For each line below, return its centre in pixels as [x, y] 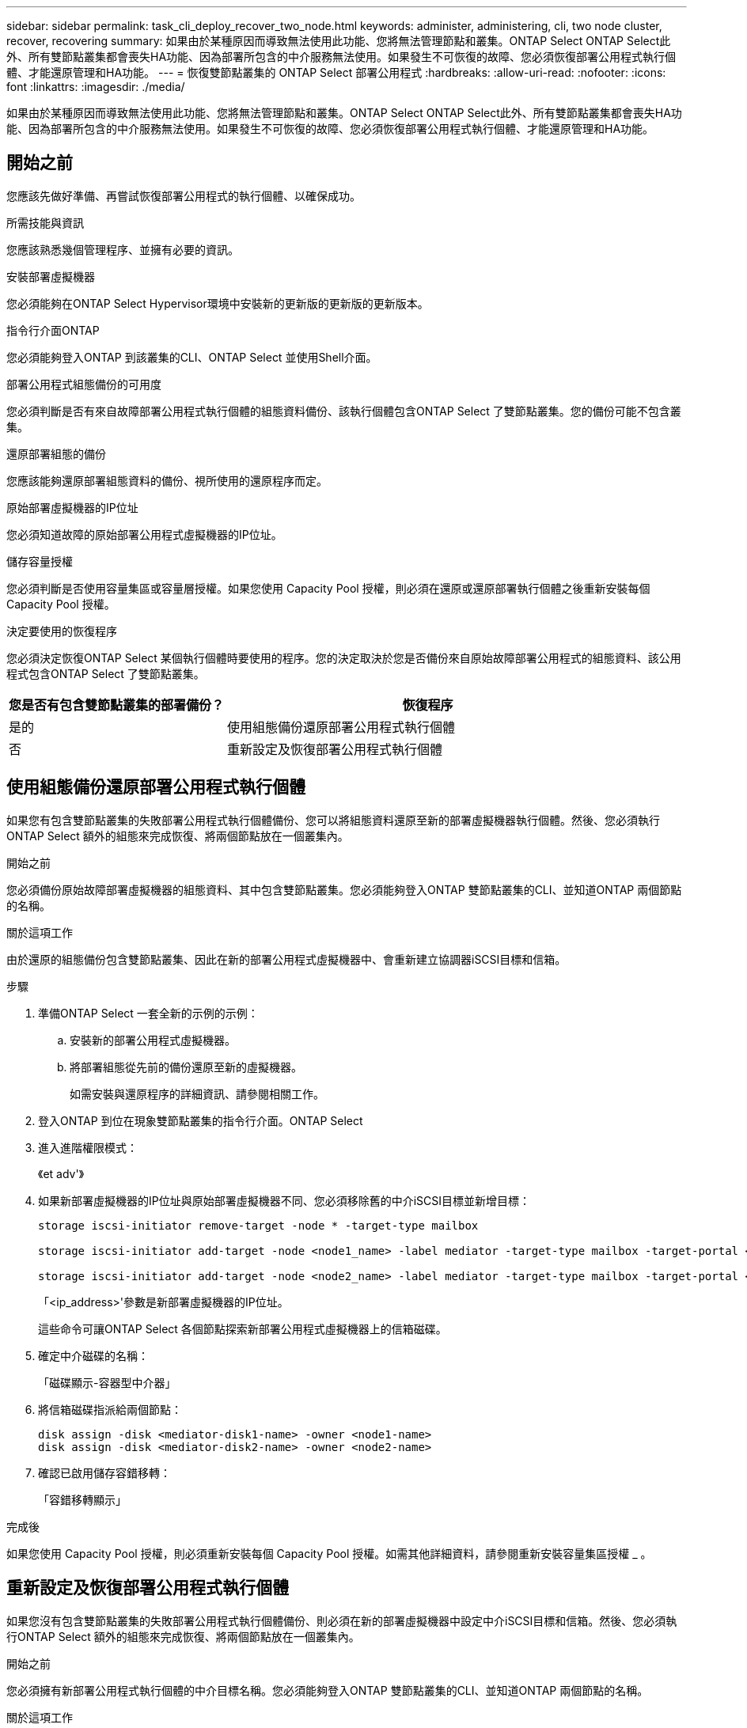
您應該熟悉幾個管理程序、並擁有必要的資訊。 [123, 249]
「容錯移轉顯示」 [82, 1499]
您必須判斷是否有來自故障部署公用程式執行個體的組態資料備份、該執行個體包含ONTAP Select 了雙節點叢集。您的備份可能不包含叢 [344, 411]
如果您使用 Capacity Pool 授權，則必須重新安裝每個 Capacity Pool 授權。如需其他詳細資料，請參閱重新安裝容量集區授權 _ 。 [329, 1553]
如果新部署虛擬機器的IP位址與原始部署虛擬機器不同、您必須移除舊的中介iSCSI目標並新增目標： [284, 1200]
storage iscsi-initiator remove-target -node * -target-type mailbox [258, 1225]
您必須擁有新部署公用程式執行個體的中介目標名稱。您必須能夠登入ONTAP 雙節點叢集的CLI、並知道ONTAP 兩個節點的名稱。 [328, 1690]
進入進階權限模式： [88, 1147]
